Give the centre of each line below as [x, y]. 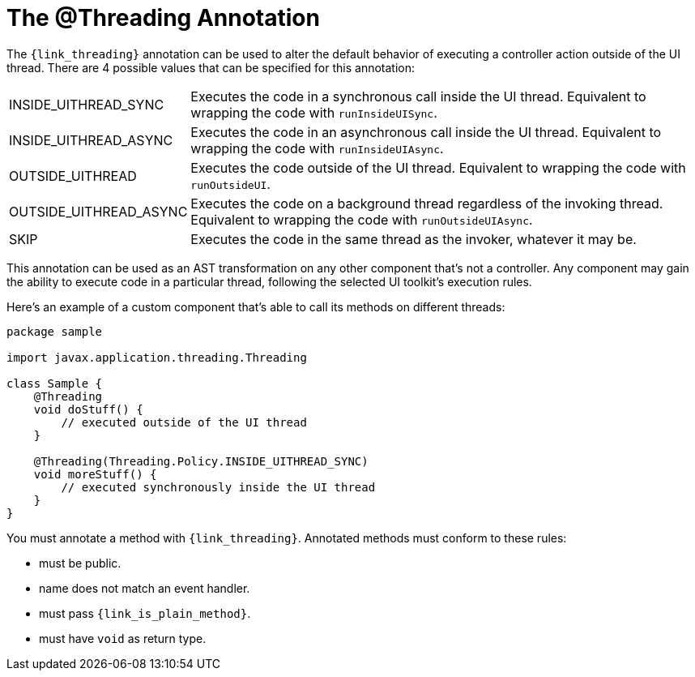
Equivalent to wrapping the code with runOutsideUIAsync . [362, 219]
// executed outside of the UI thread [184, 422]
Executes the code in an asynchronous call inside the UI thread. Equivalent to [426, 132]
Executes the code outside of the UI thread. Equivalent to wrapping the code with [438, 167]
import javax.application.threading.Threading [157, 357]
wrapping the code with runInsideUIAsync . [317, 148]
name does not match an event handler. [145, 588]
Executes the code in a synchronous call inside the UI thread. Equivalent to [418, 96]
